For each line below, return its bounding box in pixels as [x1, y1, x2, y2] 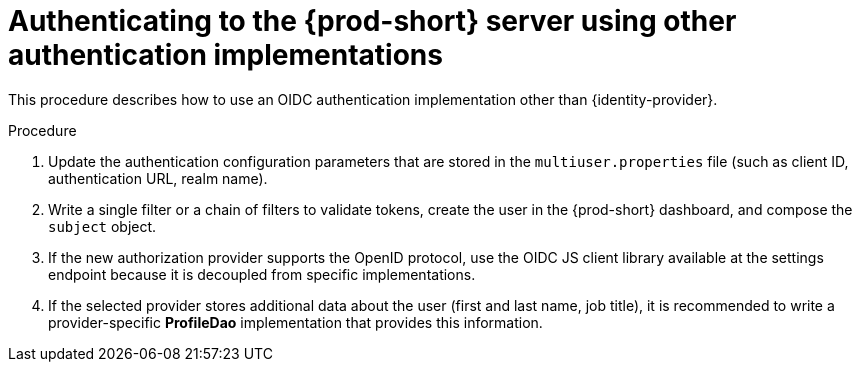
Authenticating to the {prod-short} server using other [8, 4, 737, 38]
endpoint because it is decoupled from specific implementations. [48, 265, 476, 283]
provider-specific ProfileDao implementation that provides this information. [48, 313, 543, 331]
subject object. [48, 217, 157, 235]
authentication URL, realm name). [48, 169, 268, 187]
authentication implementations [8, 38, 443, 72]
